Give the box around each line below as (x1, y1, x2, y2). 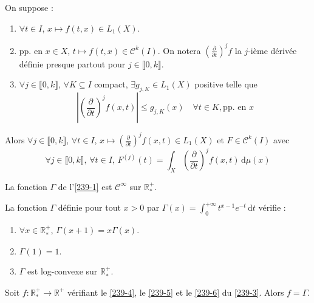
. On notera (157, 44, 201, 56)
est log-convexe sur (27, 265, 98, 277)
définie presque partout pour (19, 57, 126, 70)
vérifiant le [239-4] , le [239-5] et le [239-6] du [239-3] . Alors (67, 285, 284, 298)
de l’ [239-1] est (58, 180, 112, 192)
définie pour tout (58, 201, 121, 214)
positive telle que (194, 78, 258, 90)
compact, (94, 78, 128, 90)
